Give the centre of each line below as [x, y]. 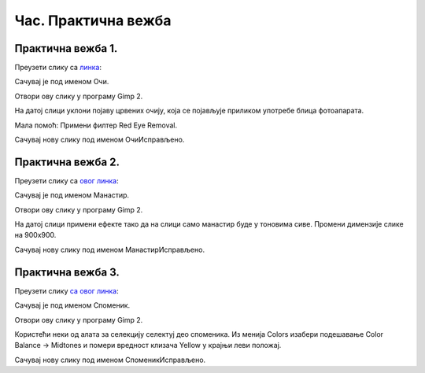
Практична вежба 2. [67, 162]
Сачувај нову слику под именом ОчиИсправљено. [100, 140]
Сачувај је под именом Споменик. [72, 305]
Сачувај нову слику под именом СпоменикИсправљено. [110, 360]
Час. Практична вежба [93, 20]
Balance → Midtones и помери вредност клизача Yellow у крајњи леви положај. [148, 345]
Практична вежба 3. [67, 272]
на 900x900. [35, 235]
